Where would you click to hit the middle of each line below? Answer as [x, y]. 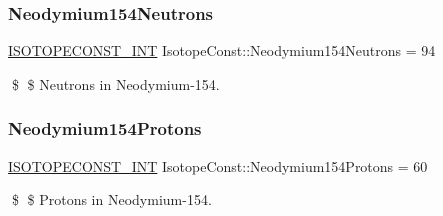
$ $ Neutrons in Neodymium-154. [115, 83]
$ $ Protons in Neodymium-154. [111, 199]
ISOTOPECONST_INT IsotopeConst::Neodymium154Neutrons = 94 [222, 50]
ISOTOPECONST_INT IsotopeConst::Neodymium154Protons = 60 [218, 165]
